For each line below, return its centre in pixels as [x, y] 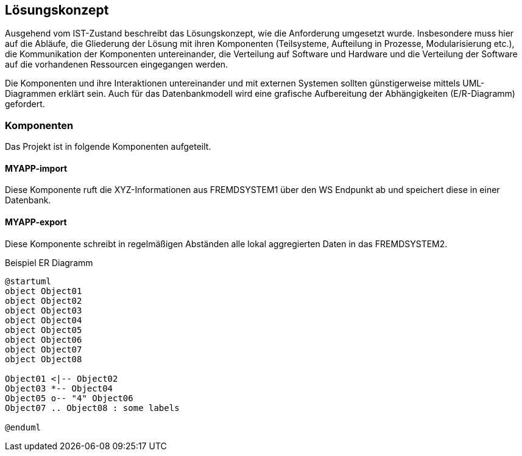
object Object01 [44, 291]
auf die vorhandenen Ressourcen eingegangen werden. [117, 65]
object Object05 [44, 330]
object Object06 [44, 339]
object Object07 [44, 349]
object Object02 [44, 300]
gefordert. [25, 104]
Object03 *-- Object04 [59, 388]
